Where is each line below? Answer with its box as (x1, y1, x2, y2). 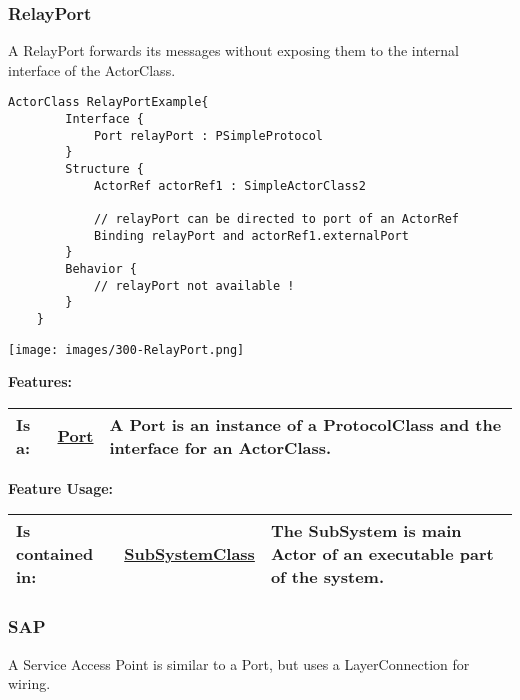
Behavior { (65, 261, 137, 276)
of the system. (270, 565, 385, 589)
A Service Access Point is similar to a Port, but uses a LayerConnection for (8, 653, 470, 674)
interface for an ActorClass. (109, 435, 332, 459)
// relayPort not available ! (93, 278, 295, 293)
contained (16, 542, 94, 566)
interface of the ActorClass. (8, 59, 176, 80)
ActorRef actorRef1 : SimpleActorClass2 (93, 178, 366, 193)
